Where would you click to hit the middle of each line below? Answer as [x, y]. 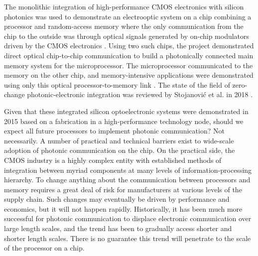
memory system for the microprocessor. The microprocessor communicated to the [129, 65]
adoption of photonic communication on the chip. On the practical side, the [120, 150]
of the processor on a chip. [44, 248]
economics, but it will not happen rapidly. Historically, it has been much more [123, 208]
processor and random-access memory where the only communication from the [124, 26]
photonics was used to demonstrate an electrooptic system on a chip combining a [128, 16]
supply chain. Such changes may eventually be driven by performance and [117, 199]
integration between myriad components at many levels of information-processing [128, 170]
